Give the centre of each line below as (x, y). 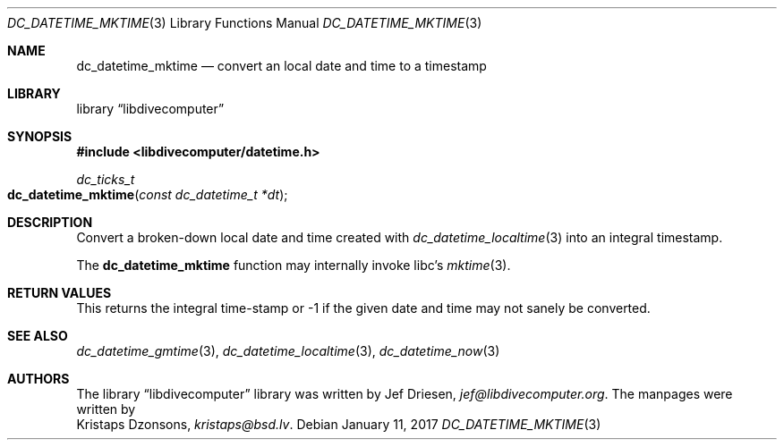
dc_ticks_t (106, 179)
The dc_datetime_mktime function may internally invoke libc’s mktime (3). (294, 265)
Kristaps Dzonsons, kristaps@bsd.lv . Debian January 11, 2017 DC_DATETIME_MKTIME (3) (339, 424)
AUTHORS (38, 379)
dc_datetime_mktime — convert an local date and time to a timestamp (281, 66)
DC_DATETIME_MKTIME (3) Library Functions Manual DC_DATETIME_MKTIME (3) (245, 23)
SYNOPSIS (40, 136)
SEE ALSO (38, 336)
